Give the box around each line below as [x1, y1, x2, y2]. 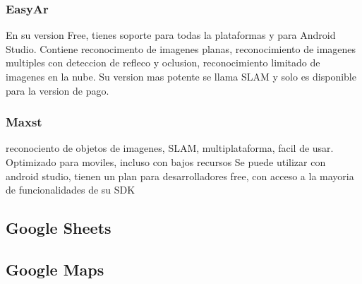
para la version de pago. [6, 83, 109, 97]
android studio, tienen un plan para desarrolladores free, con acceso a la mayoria [6, 168, 354, 183]
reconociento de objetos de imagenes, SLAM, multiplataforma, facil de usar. [6, 141, 334, 155]
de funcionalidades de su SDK [6, 182, 135, 197]
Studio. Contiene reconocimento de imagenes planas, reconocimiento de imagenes [6, 41, 356, 56]
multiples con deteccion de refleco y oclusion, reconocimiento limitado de [6, 55, 320, 70]
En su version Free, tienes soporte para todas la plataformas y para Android [6, 28, 336, 42]
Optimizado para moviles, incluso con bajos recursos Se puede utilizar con [6, 155, 326, 169]
